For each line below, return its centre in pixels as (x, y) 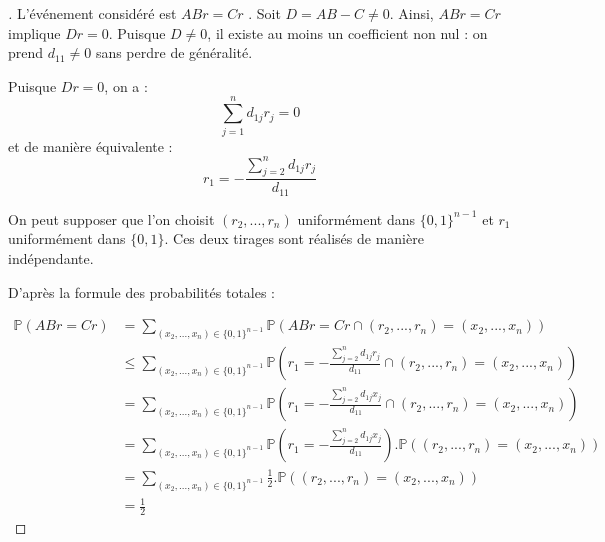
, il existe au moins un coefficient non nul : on (347, 32)
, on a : (126, 85)
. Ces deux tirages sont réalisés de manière (294, 238)
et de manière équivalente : (90, 145)
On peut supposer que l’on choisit (111, 218)
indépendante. (51, 258)
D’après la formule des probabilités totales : (142, 291)
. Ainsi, (411, 13)
